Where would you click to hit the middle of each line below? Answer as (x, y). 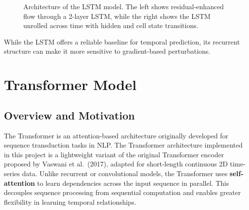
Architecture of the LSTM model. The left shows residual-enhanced (124, 6)
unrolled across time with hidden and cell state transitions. (111, 25)
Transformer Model (70, 84)
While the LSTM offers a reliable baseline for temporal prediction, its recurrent (122, 41)
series (12, 173)
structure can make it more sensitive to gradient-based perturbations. (107, 51)
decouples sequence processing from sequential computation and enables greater (122, 192)
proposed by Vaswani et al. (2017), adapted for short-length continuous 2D (116, 164)
